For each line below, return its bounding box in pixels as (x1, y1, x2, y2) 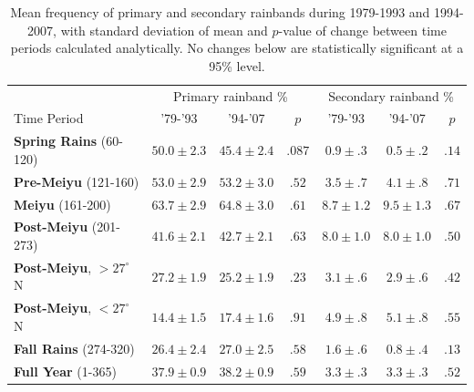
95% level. (209, 56, 265, 75)
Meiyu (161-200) (14, 194, 111, 213)
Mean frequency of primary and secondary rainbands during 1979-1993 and (10, 3, 430, 21)
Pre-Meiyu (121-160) (14, 171, 139, 191)
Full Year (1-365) (14, 361, 117, 380)
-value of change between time (278, 20, 447, 39)
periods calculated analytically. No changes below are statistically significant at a (10, 38, 464, 57)
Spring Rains (14, 131, 98, 150)
